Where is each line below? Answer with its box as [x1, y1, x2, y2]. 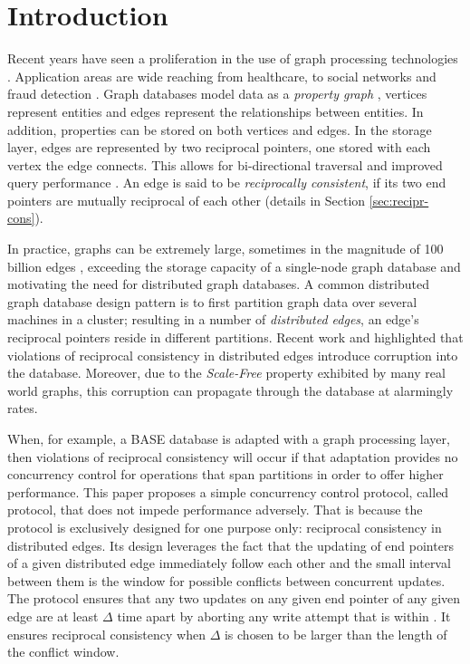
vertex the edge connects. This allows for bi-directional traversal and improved [7, 155, 443, 174]
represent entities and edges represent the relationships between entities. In [7, 101, 424, 120]
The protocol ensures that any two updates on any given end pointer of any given [7, 589, 461, 608]
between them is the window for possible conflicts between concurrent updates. [7, 571, 446, 590]
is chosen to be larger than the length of [224, 624, 447, 643]
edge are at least [7, 606, 99, 625]
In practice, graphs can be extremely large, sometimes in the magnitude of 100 [7, 239, 444, 258]
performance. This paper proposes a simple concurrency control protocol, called [7, 482, 449, 501]
